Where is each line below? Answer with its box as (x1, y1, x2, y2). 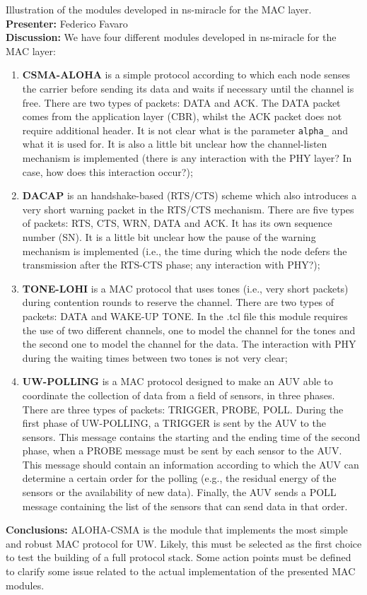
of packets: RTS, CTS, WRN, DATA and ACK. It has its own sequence (22, 216, 332, 230)
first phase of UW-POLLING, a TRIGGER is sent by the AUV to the (22, 416, 326, 430)
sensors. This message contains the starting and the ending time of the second (22, 429, 361, 444)
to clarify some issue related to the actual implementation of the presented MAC (6, 564, 356, 579)
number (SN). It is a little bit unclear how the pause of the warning (22, 229, 316, 244)
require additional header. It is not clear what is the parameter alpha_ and (22, 122, 349, 137)
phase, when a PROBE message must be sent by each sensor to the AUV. (22, 443, 342, 458)
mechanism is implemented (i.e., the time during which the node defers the (22, 243, 347, 258)
